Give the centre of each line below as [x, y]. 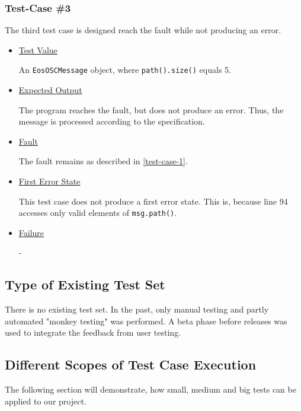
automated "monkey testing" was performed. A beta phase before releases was [146, 321]
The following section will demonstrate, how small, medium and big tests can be [150, 389]
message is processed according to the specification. [112, 121]
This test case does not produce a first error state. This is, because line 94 [153, 201]
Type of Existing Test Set [85, 284]
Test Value [38, 50]
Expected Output [50, 90]
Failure [31, 232]
